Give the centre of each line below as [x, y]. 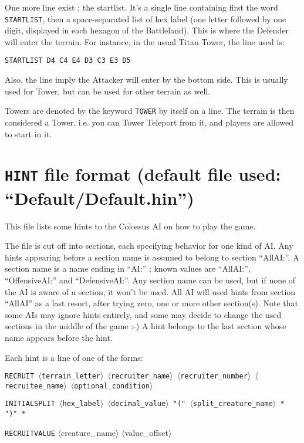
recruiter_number [214, 376]
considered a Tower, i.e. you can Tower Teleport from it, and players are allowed [149, 122]
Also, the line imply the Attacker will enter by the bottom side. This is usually [146, 80]
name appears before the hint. [59, 337]
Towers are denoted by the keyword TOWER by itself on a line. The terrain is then [150, 111]
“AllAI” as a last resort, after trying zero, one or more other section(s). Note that [151, 303]
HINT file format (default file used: [143, 174]
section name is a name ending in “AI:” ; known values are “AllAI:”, [128, 268]
